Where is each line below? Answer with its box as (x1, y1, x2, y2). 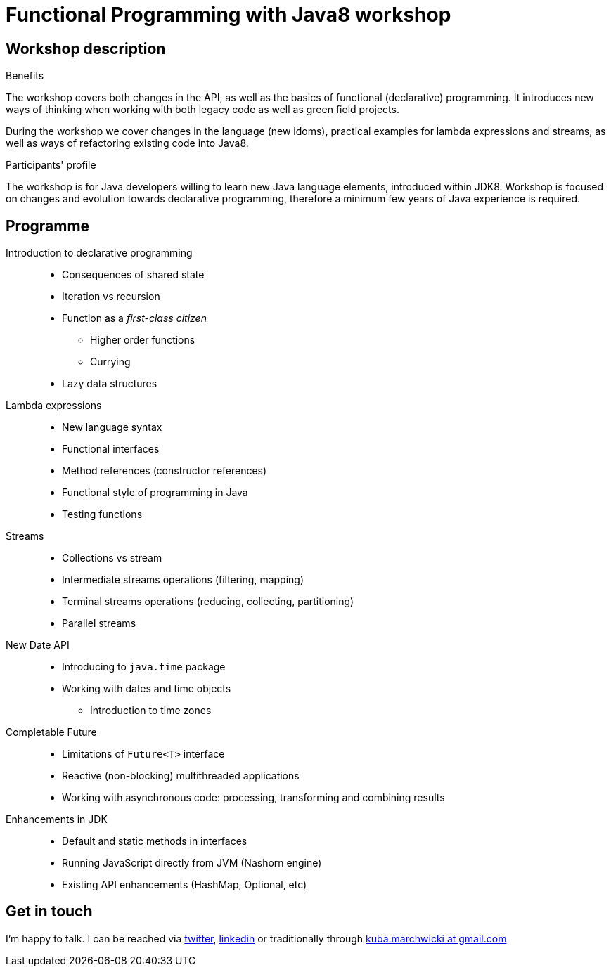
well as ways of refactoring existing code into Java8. (6, 137, 249, 150)
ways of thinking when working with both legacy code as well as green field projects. (6, 103, 399, 116)
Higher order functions (90, 334, 195, 346)
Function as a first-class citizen (62, 312, 207, 325)
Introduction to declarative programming (6, 247, 193, 259)
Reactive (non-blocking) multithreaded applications (62, 770, 300, 782)
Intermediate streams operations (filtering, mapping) (62, 574, 304, 586)
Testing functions (62, 508, 143, 521)
